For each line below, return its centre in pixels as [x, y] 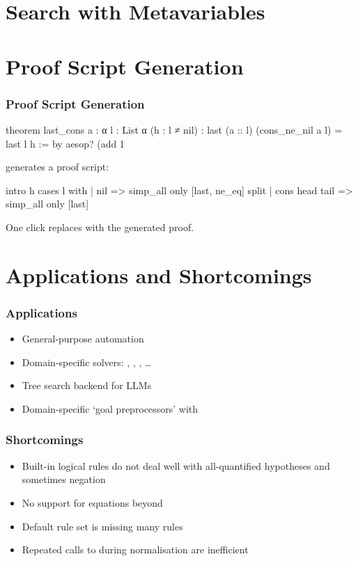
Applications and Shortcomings [159, 275]
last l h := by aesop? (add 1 [65, 143]
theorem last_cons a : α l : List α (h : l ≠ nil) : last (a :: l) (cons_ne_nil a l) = [174, 129]
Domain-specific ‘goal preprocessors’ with [110, 408]
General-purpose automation [83, 339]
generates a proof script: [57, 167]
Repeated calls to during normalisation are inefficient [135, 550]
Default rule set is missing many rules [102, 526]
